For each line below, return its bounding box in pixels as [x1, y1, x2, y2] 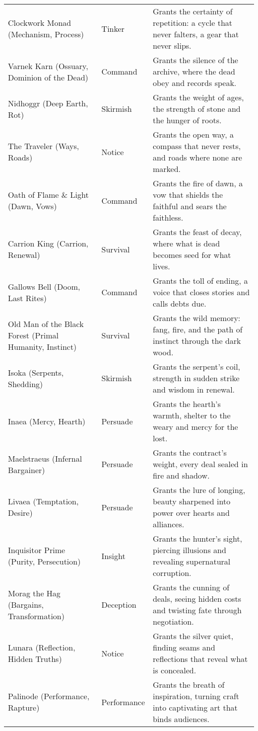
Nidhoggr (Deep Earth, [8, 97, 88, 109]
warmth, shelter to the [153, 409, 231, 421]
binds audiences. [153, 713, 209, 725]
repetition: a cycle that [153, 17, 233, 28]
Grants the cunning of [153, 581, 230, 593]
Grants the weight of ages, [153, 91, 244, 103]
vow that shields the [153, 189, 223, 200]
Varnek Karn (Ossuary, [8, 60, 88, 72]
